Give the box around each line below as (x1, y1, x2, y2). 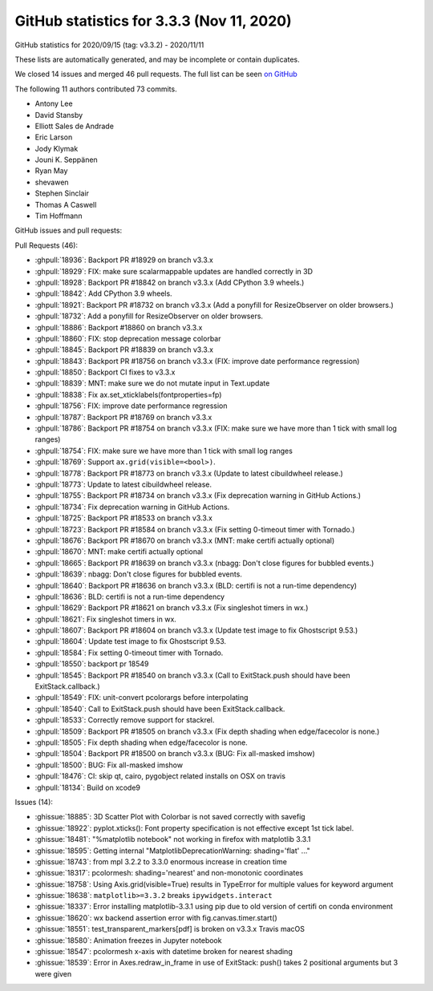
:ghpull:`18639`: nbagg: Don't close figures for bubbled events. (34, 569, 242, 579)
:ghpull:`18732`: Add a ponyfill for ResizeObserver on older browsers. (34, 311, 264, 321)
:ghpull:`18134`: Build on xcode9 (34, 783, 140, 792)
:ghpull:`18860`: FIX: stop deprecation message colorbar (34, 334, 221, 343)
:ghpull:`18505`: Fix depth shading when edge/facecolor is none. (34, 738, 248, 747)
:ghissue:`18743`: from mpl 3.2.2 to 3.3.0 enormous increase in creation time (34, 856, 288, 866)
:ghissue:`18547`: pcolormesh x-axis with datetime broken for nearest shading (34, 947, 293, 957)
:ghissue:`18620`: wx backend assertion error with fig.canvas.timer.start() (34, 912, 278, 922)
